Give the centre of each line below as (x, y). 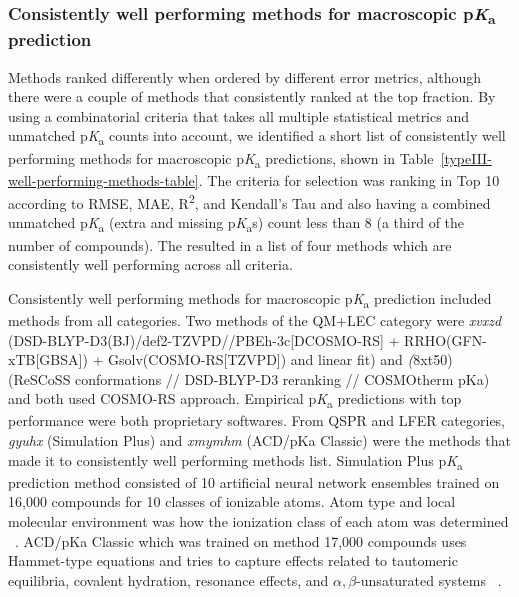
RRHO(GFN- (445, 339)
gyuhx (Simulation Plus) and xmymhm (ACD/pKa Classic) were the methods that (259, 440)
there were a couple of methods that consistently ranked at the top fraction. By (252, 96)
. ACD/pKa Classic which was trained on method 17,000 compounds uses (241, 540)
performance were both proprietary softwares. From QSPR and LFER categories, (257, 420)
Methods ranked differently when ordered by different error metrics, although (245, 76)
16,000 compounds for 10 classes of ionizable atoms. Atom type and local (232, 501)
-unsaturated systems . (429, 579)
